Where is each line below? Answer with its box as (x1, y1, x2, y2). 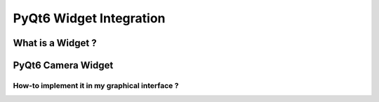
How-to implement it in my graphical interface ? (13, 80, 179, 90)
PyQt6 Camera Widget (13, 59, 114, 71)
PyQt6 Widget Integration (13, 10, 166, 26)
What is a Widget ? (13, 37, 98, 49)
